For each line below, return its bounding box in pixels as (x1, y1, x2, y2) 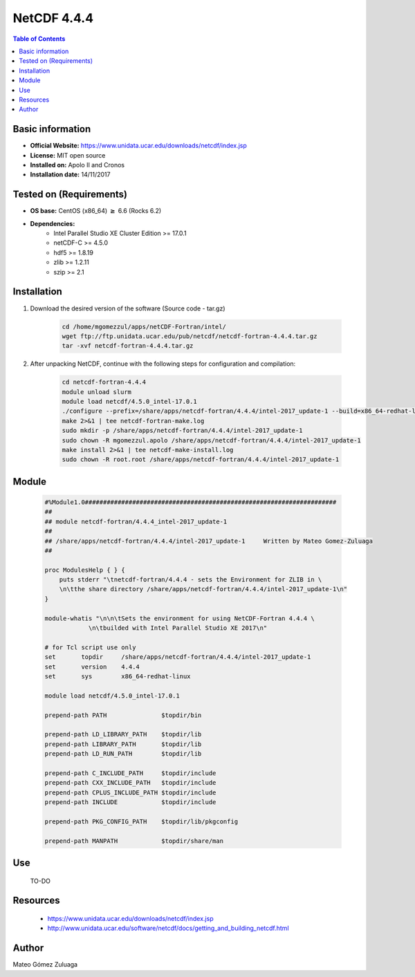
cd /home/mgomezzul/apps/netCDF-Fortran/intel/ (62, 322, 226, 331)
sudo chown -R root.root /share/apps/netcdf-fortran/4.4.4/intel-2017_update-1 (62, 456, 340, 463)
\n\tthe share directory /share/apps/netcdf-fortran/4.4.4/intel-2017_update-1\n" (59, 585, 348, 593)
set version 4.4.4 (44, 662, 140, 671)
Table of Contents (12, 35, 66, 43)
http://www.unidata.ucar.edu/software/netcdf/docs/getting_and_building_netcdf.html (47, 924, 290, 933)
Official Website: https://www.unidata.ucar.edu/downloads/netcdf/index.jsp (30, 142, 247, 150)
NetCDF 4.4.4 (12, 10, 93, 26)
